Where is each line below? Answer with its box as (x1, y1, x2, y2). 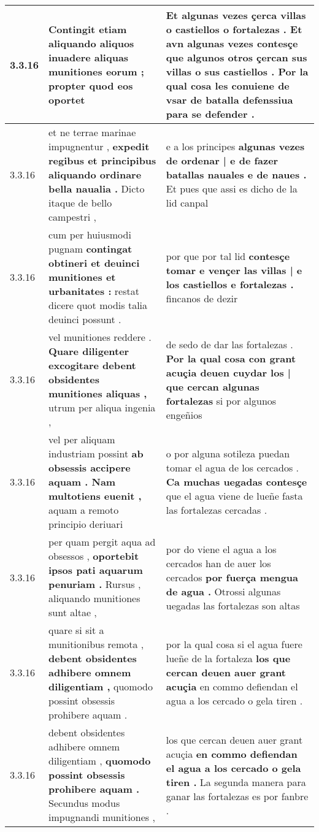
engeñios (166, 407, 202, 422)
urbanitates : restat (48, 284, 139, 298)
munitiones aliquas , (48, 386, 147, 400)
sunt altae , (48, 605, 97, 619)
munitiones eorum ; (48, 64, 144, 78)
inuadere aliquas (48, 50, 129, 64)
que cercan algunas (166, 379, 259, 394)
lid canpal (166, 196, 209, 210)
